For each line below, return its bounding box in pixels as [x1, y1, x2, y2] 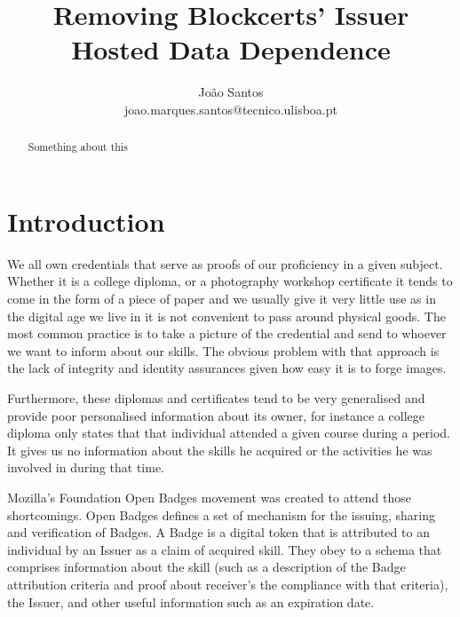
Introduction [7, 202, 165, 239]
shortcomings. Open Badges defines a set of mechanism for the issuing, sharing [7, 505, 436, 524]
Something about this [28, 139, 128, 154]
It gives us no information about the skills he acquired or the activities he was [7, 440, 432, 459]
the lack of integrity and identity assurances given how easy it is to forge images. [7, 359, 447, 377]
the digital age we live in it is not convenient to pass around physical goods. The [7, 306, 446, 325]
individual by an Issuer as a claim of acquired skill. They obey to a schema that [7, 540, 442, 558]
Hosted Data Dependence [71, 31, 391, 67]
